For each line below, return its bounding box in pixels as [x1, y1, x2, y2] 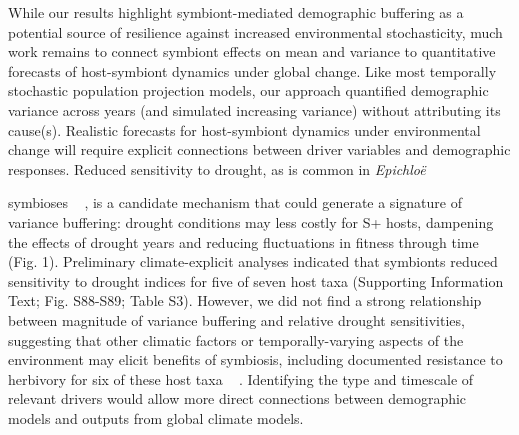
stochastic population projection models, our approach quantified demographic [8, 80, 489, 101]
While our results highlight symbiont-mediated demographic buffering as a [8, 2, 464, 22]
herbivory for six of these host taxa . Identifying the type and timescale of [8, 368, 474, 389]
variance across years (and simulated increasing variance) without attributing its [8, 99, 501, 120]
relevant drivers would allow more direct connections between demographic [8, 388, 467, 409]
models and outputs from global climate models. [8, 407, 304, 428]
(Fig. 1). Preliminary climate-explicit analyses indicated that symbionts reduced [8, 251, 498, 272]
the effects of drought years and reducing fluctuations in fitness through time [8, 231, 479, 252]
